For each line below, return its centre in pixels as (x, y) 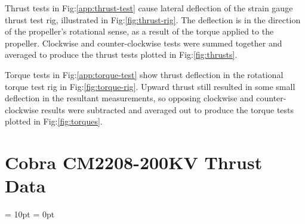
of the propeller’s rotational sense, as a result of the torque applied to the (139, 31)
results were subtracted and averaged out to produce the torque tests (168, 109)
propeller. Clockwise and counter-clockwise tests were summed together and (144, 43)
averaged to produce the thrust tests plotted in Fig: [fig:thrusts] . (121, 55)
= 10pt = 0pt (30, 214)
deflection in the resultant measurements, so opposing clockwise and (129, 98)
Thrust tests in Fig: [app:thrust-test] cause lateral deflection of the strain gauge (149, 8)
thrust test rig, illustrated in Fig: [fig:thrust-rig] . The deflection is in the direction (153, 19)
